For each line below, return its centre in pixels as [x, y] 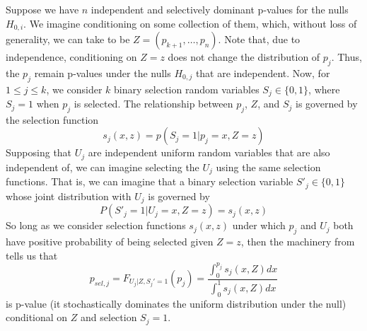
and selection [109, 317]
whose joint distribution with [69, 196]
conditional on [37, 317]
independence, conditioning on [71, 57]
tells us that [32, 255]
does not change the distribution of [244, 57]
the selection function [52, 119]
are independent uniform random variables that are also [209, 152]
